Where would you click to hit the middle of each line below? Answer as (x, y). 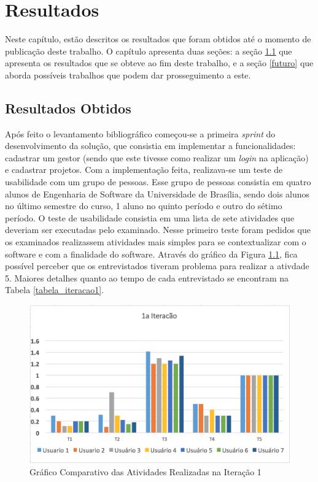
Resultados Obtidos (68, 108)
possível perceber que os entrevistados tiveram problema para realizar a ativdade (157, 266)
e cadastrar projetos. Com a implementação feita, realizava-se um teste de (144, 170)
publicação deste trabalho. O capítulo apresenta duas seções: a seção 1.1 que (149, 51)
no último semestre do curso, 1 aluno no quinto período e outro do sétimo (144, 206)
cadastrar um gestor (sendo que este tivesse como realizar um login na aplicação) (157, 157)
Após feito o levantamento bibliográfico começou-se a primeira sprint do (140, 133)
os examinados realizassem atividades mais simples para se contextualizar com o (156, 242)
